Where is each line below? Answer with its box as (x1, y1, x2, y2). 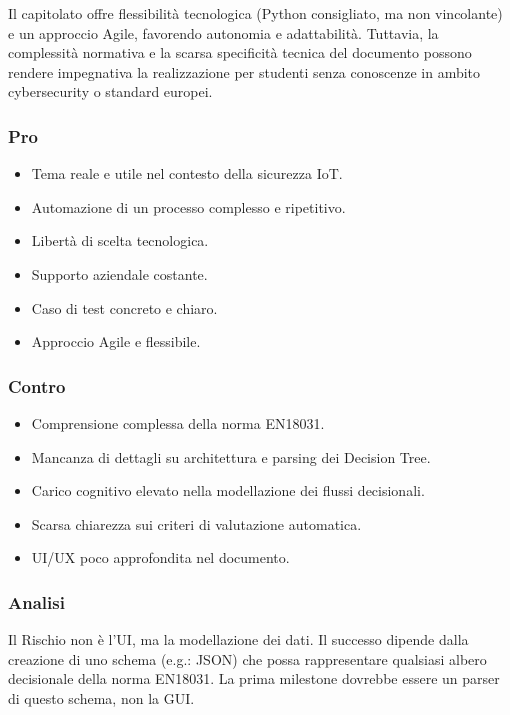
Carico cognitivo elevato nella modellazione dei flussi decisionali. (31, 480, 425, 501)
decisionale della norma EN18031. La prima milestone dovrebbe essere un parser (8, 668, 500, 689)
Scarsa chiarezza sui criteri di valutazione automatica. (31, 513, 362, 534)
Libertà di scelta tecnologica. (31, 230, 209, 251)
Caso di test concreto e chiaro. (31, 297, 218, 318)
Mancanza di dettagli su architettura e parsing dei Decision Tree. (31, 446, 431, 467)
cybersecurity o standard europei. (8, 81, 213, 102)
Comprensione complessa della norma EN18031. (31, 412, 325, 433)
